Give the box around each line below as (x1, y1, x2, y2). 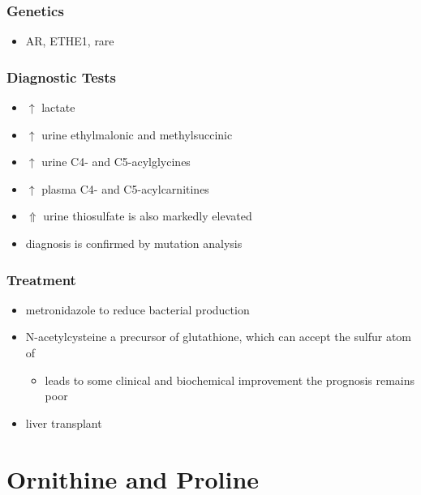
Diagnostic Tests (6, 66, 116, 87)
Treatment (6, 269, 76, 289)
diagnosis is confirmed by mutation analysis (25, 235, 243, 251)
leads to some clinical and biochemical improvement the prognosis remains (45, 371, 415, 388)
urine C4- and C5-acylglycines (41, 153, 191, 170)
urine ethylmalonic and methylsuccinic (41, 126, 233, 143)
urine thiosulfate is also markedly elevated (43, 207, 252, 224)
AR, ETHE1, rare (25, 32, 114, 49)
